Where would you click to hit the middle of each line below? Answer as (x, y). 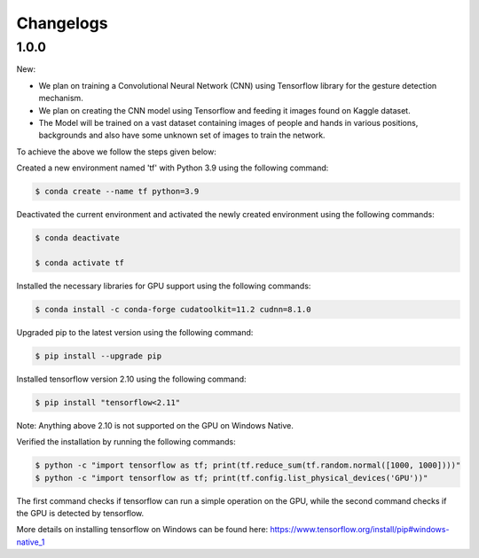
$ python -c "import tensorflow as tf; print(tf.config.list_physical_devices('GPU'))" (232, 478)
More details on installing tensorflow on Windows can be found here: (142, 530)
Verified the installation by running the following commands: (126, 442)
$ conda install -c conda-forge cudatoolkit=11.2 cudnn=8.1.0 (173, 309)
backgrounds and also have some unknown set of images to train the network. (182, 135)
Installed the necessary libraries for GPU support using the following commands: (164, 286)
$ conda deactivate (77, 238)
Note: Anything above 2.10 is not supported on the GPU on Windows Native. (155, 425)
